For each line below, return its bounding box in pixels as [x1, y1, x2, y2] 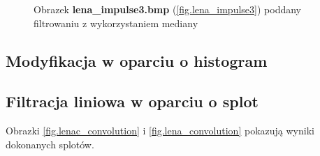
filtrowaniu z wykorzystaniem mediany [34, 15, 198, 30]
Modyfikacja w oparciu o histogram [6, 49, 268, 71]
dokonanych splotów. [6, 136, 94, 151]
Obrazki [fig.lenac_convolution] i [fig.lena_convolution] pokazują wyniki [6, 123, 314, 138]
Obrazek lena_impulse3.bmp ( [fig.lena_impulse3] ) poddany [34, 2, 301, 16]
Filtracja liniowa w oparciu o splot [6, 91, 259, 112]
